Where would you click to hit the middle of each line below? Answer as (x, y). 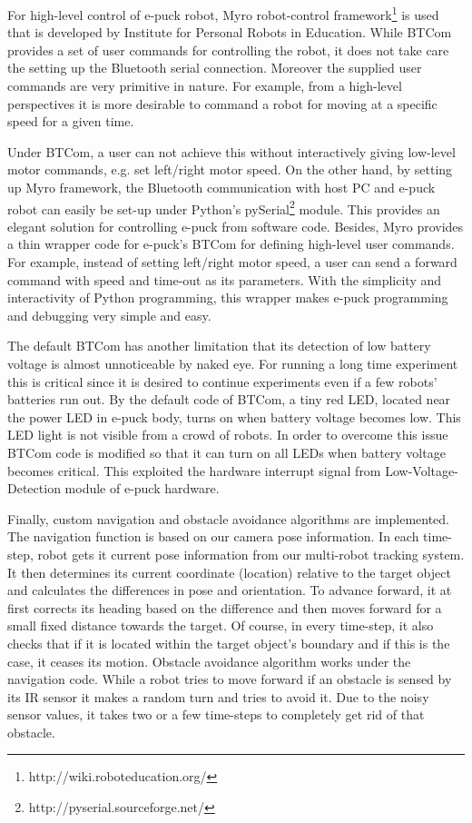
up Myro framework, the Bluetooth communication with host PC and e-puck (221, 187)
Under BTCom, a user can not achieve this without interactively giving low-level (231, 151)
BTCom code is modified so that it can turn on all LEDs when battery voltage (226, 452)
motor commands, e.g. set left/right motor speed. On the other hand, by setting (230, 169)
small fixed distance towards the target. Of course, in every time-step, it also (221, 625)
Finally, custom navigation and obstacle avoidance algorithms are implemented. (229, 518)
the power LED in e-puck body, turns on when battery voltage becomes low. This (234, 416)
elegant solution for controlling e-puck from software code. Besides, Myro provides (236, 226)
